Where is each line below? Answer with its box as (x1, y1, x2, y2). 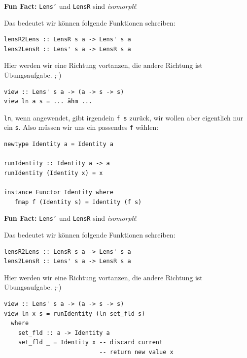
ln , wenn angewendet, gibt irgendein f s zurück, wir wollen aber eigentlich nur (4, 112, 244, 122)
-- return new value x (99, 348, 174, 356)
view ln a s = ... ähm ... (4, 98, 92, 105)
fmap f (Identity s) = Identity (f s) (14, 198, 142, 206)
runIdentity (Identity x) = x (4, 169, 103, 177)
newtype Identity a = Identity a (4, 141, 113, 148)
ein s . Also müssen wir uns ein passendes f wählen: (4, 122, 159, 132)
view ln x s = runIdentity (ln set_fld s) (4, 310, 145, 317)
